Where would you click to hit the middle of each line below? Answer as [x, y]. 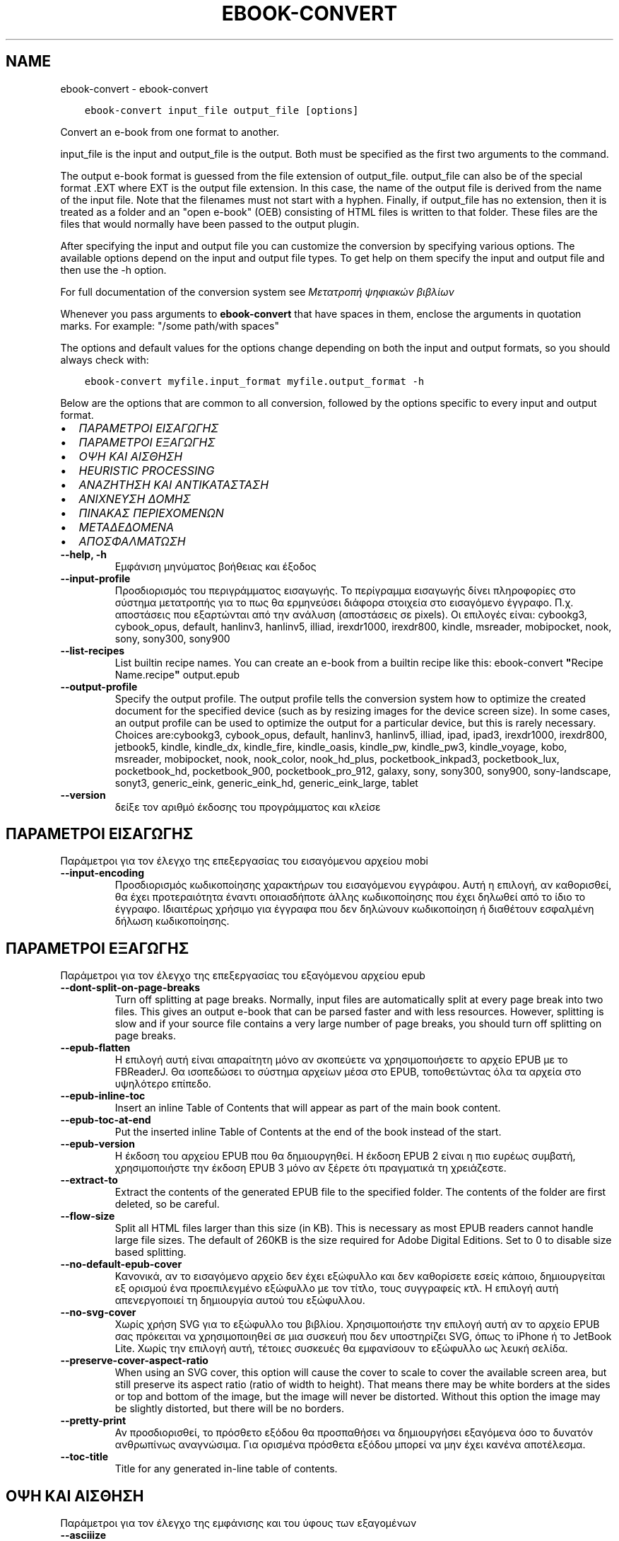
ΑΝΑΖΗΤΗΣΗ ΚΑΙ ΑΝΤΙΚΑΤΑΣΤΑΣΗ [174, 484]
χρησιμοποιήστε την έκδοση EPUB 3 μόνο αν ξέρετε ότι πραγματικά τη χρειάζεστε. [311, 1168]
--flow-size [88, 1216]
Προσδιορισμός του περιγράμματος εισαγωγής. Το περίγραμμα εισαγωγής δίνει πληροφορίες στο [345, 590]
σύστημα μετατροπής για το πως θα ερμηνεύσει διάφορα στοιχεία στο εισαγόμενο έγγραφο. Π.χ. [344, 602]
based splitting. [151, 1252]
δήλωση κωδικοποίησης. [172, 921]
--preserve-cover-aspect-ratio [134, 1361]
